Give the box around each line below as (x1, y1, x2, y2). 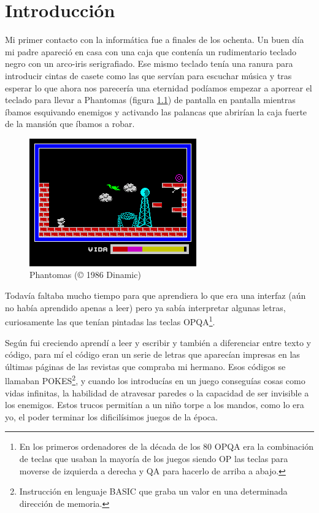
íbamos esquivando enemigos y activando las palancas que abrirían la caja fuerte (5, 105, 307, 118)
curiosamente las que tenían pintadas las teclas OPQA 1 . (5, 314, 215, 328)
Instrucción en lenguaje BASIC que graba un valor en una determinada (19, 485, 288, 498)
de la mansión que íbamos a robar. (5, 117, 135, 130)
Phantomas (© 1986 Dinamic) (29, 268, 141, 281)
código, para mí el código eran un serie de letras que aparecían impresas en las (5, 348, 300, 361)
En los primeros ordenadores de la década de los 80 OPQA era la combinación (19, 440, 314, 453)
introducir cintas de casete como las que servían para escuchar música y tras (5, 69, 292, 82)
